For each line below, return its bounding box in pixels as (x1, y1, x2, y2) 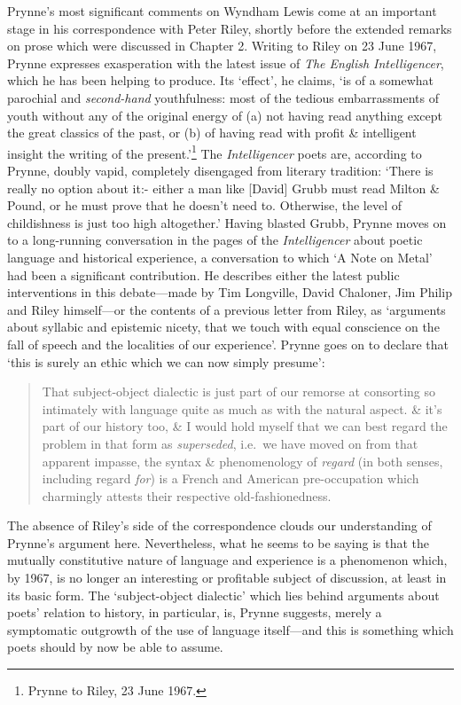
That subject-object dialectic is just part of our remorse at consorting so (42, 382, 435, 401)
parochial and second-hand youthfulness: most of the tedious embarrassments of (7, 88, 439, 106)
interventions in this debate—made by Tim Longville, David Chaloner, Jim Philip (7, 283, 452, 302)
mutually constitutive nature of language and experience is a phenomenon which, (7, 551, 448, 569)
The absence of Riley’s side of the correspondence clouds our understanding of (7, 516, 432, 535)
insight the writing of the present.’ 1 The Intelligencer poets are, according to (7, 141, 422, 162)
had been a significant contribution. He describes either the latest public (7, 265, 400, 284)
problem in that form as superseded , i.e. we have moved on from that (42, 434, 418, 452)
